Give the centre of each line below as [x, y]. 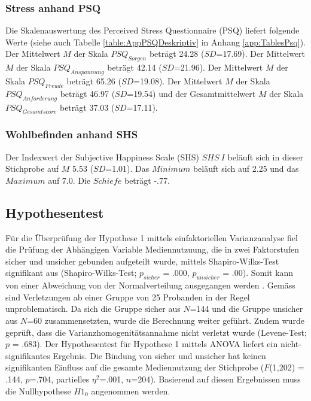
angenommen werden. [131, 391]
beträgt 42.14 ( [135, 67]
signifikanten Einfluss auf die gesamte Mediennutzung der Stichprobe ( [135, 367]
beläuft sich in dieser [266, 157]
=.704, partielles [60, 379]
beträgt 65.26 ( [94, 81]
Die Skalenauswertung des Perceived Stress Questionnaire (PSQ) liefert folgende [153, 30]
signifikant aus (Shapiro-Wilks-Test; [71, 273]
